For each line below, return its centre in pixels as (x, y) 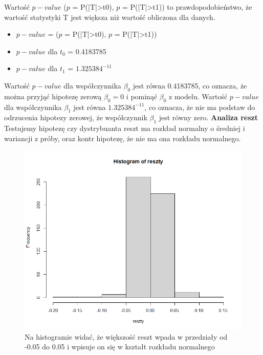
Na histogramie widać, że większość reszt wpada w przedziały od (126, 336)
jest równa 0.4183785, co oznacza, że (190, 85)
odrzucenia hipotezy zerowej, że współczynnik (76, 117)
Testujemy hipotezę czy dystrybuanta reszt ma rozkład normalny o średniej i (125, 128)
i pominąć (142, 96)
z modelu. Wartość (198, 96)
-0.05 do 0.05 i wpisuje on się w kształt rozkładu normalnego (120, 347)
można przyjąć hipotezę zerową (53, 96)
